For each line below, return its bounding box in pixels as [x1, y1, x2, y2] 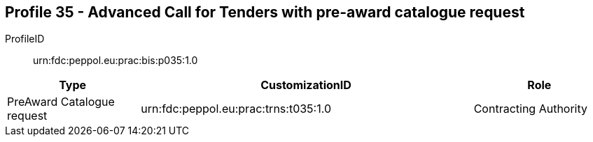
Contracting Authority [473, 102, 588, 116]
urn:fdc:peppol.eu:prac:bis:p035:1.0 [33, 54, 198, 67]
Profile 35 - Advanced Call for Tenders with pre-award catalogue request [5, 3, 525, 21]
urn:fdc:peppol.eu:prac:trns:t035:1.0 [141, 102, 332, 116]
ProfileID [5, 33, 45, 45]
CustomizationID [260, 78, 351, 93]
